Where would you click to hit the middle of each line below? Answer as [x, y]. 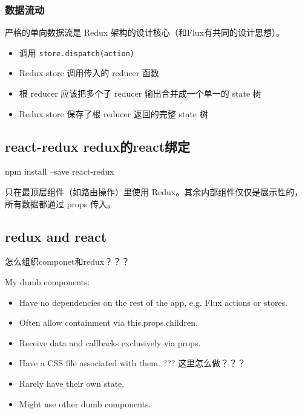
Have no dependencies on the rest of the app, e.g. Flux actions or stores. [153, 302]
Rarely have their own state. [72, 383]
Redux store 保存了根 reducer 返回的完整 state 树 [113, 113]
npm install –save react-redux [60, 171]
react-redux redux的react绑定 [98, 146]
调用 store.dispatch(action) [77, 52]
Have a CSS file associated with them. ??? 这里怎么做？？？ [133, 363]
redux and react [56, 236]
